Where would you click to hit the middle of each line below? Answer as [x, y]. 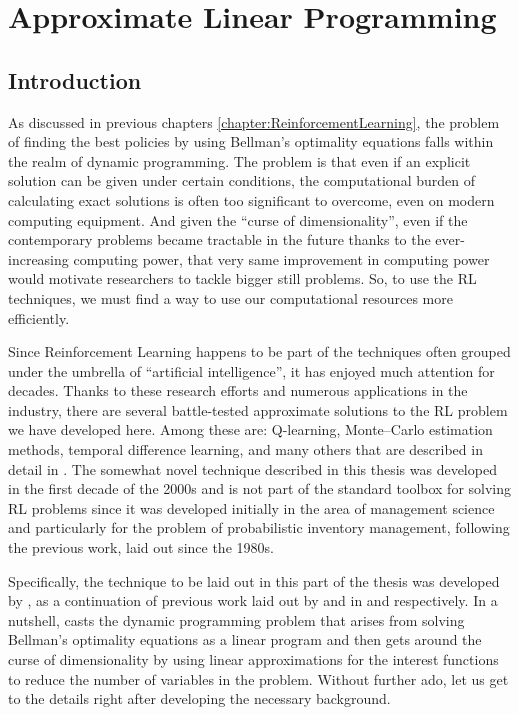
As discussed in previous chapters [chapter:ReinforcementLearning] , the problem [254, 121]
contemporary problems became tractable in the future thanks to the [219, 239]
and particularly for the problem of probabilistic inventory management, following [259, 527]
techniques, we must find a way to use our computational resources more [230, 297]
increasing [38, 258]
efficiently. [39, 317]
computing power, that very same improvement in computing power [281, 258]
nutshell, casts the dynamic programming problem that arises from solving [236, 619]
